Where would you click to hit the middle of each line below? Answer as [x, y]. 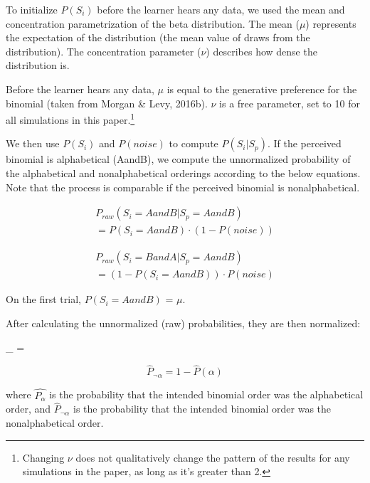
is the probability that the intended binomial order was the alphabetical [206, 394]
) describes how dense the [261, 51]
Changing [43, 457]
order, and [28, 409]
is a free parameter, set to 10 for [290, 103]
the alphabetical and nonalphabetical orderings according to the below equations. [183, 173]
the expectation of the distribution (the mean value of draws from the [158, 37]
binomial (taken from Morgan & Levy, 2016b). [107, 103]
